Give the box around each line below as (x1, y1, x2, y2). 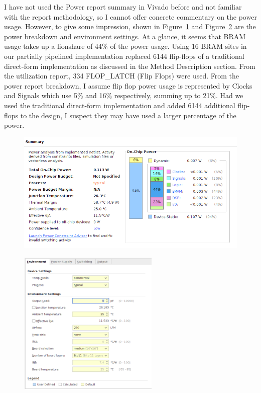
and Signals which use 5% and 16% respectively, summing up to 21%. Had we (4, 90, 243, 101)
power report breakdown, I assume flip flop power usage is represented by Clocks (4, 80, 252, 91)
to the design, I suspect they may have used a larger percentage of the (20, 110, 236, 120)
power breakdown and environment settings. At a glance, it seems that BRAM (4, 31, 246, 41)
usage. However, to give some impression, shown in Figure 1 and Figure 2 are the (4, 21, 256, 32)
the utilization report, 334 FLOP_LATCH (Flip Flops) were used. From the (4, 70, 239, 81)
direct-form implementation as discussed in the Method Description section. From (4, 60, 255, 71)
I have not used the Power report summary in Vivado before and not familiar (4, 2, 242, 12)
